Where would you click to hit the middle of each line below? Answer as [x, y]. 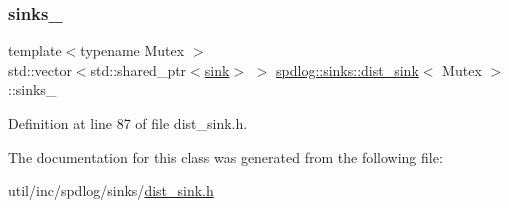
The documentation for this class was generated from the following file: [225, 156]
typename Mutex [132, 50]
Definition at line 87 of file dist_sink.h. [128, 123]
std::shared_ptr [138, 69]
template [35, 50]
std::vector [40, 69]
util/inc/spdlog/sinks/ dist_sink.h [111, 190]
